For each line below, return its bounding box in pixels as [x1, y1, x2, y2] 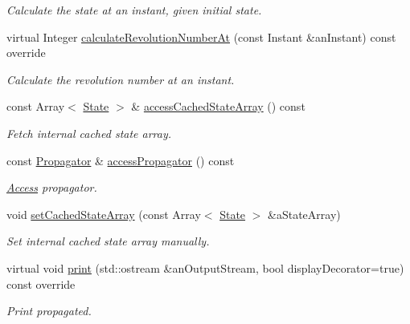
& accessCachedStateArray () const [131, 98, 305, 115]
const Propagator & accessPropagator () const [6, 152, 235, 168]
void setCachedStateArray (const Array [6, 205, 201, 222]
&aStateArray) [268, 205, 341, 222]
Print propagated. [6, 302, 92, 319]
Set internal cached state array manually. [6, 233, 210, 249]
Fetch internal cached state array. [6, 124, 172, 141]
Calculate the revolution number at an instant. [6, 71, 235, 87]
